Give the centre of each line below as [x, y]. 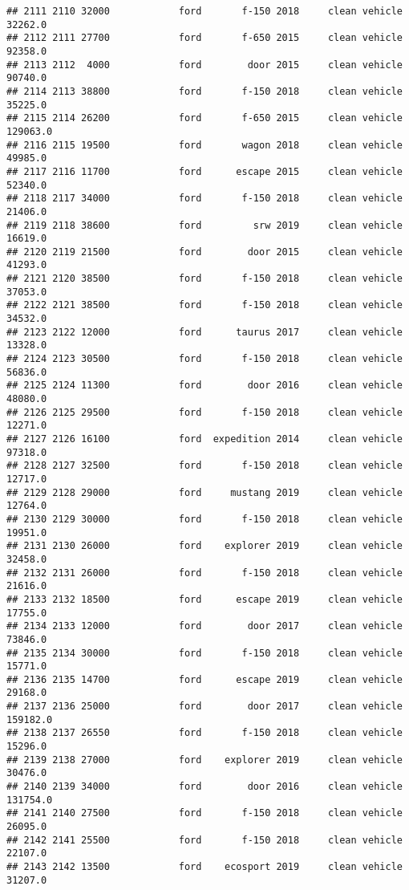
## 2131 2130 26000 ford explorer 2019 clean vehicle [204, 546]
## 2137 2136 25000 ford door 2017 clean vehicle [204, 707]
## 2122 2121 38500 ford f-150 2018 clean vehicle [204, 305]
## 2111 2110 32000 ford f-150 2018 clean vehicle [204, 11]
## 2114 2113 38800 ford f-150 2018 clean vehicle [204, 91]
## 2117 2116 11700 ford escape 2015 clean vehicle [204, 171]
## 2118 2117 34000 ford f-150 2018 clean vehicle [204, 199]
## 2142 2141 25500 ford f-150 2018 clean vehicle [204, 840]
